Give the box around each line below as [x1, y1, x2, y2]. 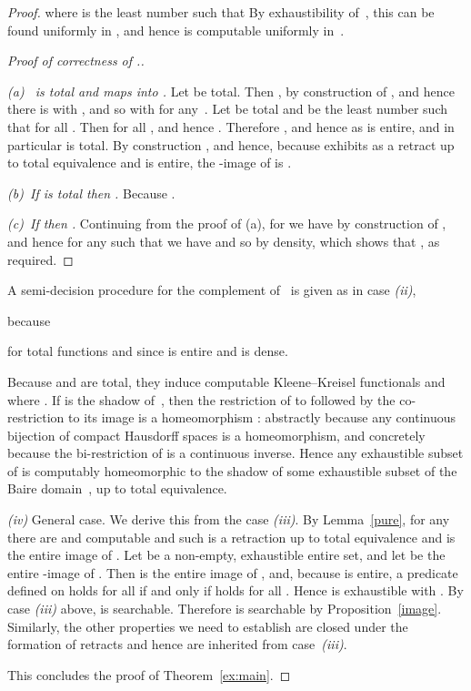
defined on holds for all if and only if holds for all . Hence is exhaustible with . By [7, 581, 464, 600]
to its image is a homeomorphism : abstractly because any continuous [68, 408, 456, 427]
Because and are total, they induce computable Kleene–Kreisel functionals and [7, 371, 446, 391]
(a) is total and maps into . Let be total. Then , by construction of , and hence [7, 81, 455, 100]
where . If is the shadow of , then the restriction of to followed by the [7, 390, 396, 409]
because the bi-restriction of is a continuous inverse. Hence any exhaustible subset [7, 443, 464, 462]
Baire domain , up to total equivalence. [7, 479, 227, 498]
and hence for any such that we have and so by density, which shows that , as [7, 231, 440, 250]
